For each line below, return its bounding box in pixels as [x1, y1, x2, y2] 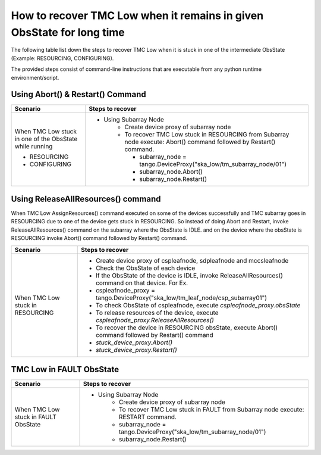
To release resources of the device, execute [95, 308, 219, 317]
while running [14, 142, 53, 151]
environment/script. [11, 74, 59, 81]
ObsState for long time [11, 26, 125, 39]
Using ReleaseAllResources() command [11, 194, 161, 204]
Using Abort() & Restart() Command [11, 89, 146, 99]
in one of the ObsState [14, 135, 78, 143]
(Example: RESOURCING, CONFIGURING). [11, 54, 114, 62]
